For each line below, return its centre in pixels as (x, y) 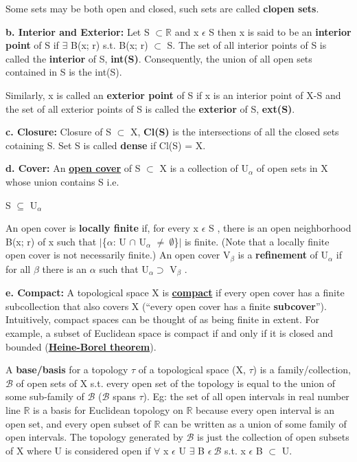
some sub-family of (45, 396)
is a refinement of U (283, 255)
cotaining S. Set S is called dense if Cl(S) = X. (106, 145)
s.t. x (235, 450)
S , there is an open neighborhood (280, 228)
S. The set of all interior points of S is (247, 45)
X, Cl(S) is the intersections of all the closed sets (234, 132)
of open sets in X (292, 168)
